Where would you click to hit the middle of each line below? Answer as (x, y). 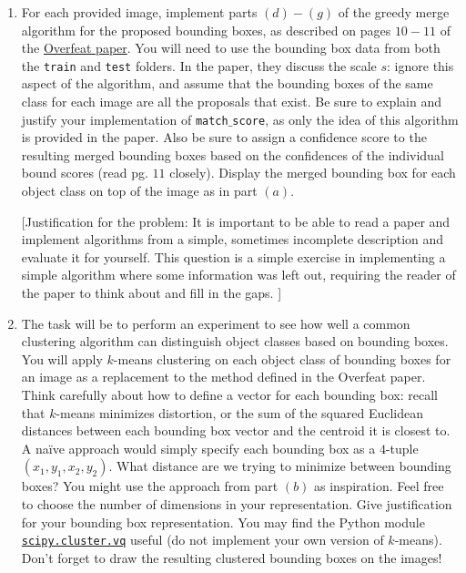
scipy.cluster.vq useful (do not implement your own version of (203, 540)
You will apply (62, 358)
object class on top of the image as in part (139, 191)
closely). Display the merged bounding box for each (313, 173)
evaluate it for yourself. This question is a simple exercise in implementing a (233, 256)
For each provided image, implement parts (139, 12)
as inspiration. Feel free (379, 486)
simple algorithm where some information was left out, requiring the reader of (238, 275)
